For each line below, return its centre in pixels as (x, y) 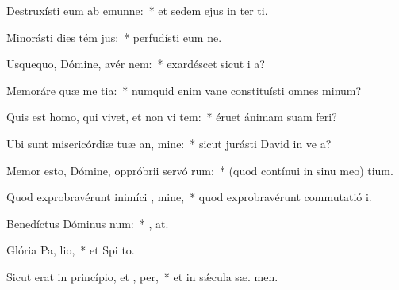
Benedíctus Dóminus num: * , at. (88, 223)
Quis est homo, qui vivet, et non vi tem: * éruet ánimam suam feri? (172, 117)
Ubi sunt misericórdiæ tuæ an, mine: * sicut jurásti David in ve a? (169, 143)
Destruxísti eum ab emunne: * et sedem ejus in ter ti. (137, 10)
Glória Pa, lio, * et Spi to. (71, 250)
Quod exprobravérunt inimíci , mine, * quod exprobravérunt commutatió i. (189, 197)
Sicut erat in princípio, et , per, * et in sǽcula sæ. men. (142, 276)
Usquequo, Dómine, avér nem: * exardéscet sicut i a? (136, 64)
